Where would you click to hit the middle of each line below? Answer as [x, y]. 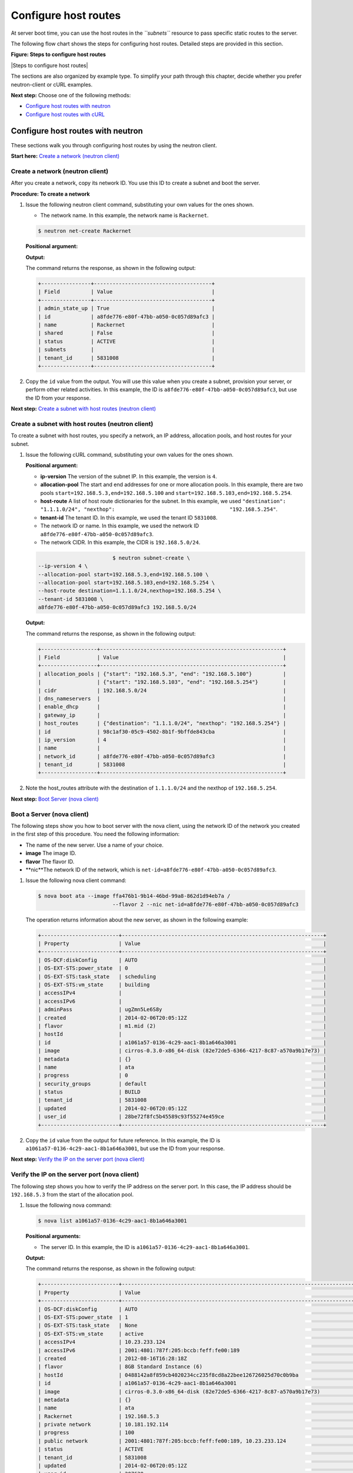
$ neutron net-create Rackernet [85, 231]
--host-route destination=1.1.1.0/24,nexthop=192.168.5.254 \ [129, 591]
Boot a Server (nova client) [50, 814]
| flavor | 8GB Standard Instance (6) [120, 1367]
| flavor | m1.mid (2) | [182, 1026]
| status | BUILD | [182, 1092]
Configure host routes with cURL [65, 114]
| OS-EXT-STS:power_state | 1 [83, 1317]
